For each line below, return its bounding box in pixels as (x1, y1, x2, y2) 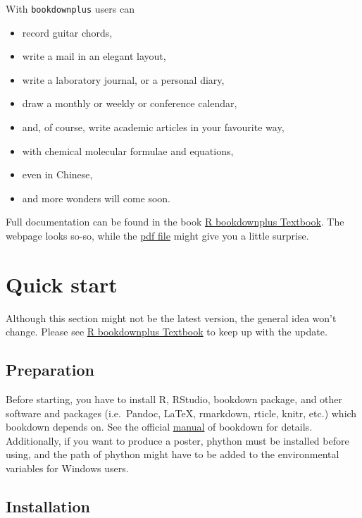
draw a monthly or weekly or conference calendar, (22, 96, 237, 111)
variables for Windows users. (6, 461, 129, 476)
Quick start (6, 269, 118, 298)
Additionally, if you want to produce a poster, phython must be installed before (6, 433, 349, 448)
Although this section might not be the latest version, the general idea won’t (6, 310, 337, 325)
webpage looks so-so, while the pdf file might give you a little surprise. (6, 228, 309, 242)
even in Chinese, (22, 167, 93, 182)
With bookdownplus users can (6, 1, 135, 16)
